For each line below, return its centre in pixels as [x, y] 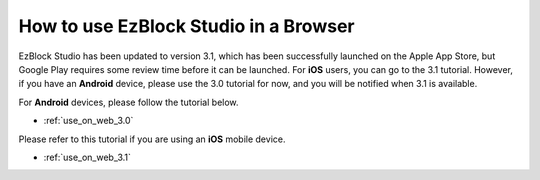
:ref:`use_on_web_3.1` [87, 157]
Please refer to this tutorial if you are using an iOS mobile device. [152, 139]
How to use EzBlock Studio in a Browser [186, 26]
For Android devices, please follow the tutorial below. [128, 102]
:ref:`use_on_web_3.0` [88, 121]
